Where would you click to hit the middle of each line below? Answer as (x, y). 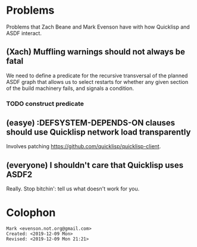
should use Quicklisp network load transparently (98, 132)
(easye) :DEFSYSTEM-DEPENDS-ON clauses (91, 123)
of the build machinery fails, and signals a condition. (70, 88)
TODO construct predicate (45, 104)
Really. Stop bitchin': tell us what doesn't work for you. (73, 189)
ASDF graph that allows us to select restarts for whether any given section (97, 82)
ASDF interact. (24, 33)
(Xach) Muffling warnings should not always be (96, 52)
